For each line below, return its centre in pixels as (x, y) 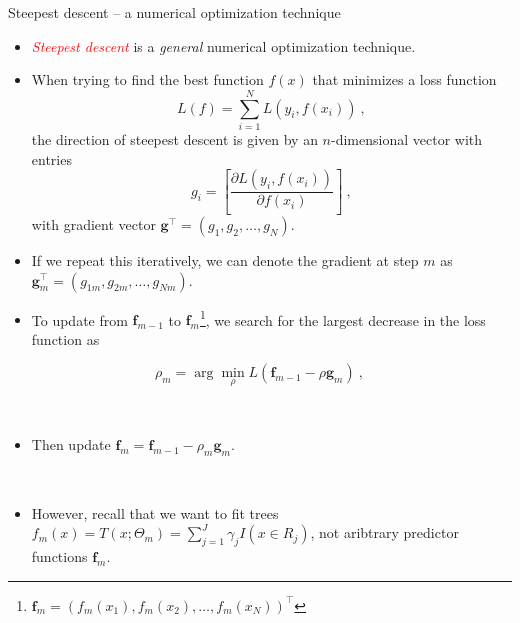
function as (65, 338)
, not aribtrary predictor (384, 532)
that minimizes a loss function (404, 79)
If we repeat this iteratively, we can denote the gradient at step (225, 259)
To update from (79, 319)
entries (51, 158)
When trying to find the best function (147, 79)
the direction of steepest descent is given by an (174, 138)
